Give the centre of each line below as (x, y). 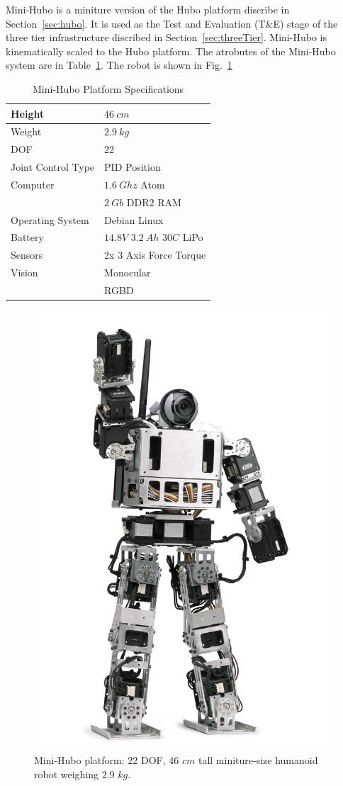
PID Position (133, 167)
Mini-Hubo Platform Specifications (108, 88)
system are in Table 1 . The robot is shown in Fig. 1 (119, 65)
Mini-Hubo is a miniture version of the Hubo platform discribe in (148, 9)
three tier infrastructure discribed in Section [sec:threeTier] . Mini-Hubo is (166, 37)
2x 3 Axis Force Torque (155, 255)
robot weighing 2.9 (74, 774)
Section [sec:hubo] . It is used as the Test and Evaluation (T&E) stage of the (172, 23)
